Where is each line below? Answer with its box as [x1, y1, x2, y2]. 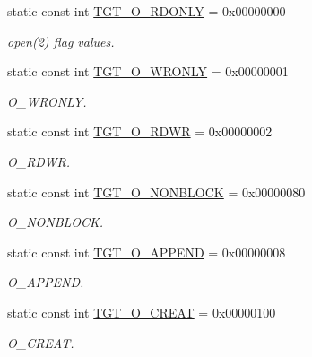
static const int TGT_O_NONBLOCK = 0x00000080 [7, 182, 306, 201]
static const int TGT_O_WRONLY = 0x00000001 [7, 62, 289, 81]
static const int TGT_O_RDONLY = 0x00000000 [7, 2, 286, 20]
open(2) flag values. [7, 31, 115, 50]
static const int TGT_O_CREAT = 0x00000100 [7, 302, 276, 321]
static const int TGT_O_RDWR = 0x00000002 [7, 122, 273, 141]
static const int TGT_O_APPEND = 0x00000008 [7, 242, 286, 261]
